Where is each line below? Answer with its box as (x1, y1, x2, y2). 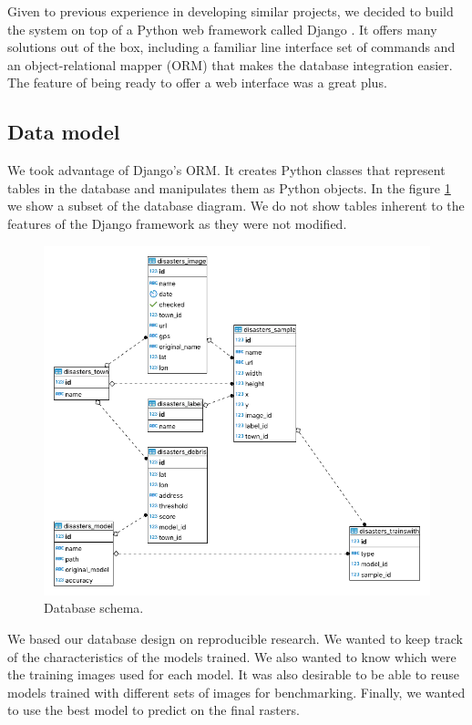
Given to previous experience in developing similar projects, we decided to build (7, 2, 454, 20)
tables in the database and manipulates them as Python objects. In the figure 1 (7, 178, 451, 197)
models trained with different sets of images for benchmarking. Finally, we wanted (7, 682, 466, 701)
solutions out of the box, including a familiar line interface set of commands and (7, 37, 456, 57)
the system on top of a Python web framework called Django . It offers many (7, 19, 437, 38)
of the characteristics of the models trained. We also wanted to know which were (7, 647, 457, 666)
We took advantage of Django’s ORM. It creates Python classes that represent (7, 161, 446, 180)
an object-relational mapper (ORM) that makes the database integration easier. (7, 55, 453, 74)
